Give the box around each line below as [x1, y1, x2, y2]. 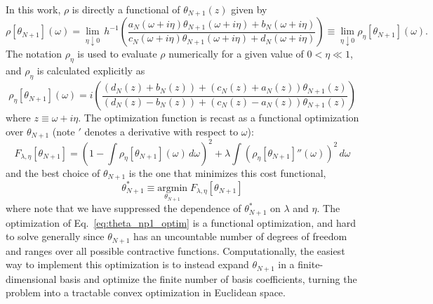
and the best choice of [6, 165, 100, 180]
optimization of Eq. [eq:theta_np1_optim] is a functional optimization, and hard [6, 215, 356, 230]
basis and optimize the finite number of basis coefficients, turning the [60, 271, 357, 286]
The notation [6, 46, 62, 61]
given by [231, 2, 267, 16]
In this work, [6, 2, 61, 16]
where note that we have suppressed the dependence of [6, 201, 241, 216]
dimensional [6, 271, 57, 286]
